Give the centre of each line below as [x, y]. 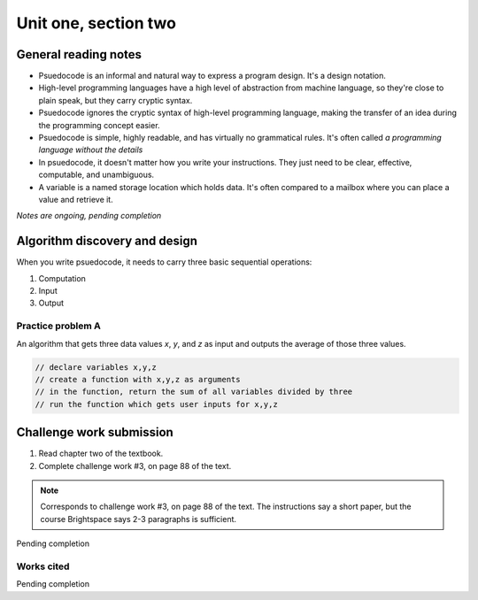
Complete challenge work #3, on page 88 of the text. [135, 465]
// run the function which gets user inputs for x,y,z [156, 404]
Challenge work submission [95, 432]
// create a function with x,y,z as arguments [138, 379]
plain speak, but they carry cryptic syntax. [116, 100]
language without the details [91, 150]
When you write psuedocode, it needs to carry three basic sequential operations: [164, 262]
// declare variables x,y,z [96, 367]
